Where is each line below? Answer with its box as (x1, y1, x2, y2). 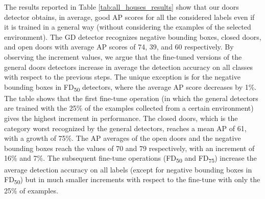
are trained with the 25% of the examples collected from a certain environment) (4, 103, 254, 113)
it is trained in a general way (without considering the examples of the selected (4, 21, 251, 32)
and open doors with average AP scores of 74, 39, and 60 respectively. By (4, 41, 234, 52)
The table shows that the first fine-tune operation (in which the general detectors (4, 92, 258, 103)
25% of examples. (4, 185, 58, 196)
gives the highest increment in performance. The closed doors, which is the (4, 113, 238, 123)
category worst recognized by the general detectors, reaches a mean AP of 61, (4, 122, 247, 133)
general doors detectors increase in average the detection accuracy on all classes (4, 61, 253, 72)
